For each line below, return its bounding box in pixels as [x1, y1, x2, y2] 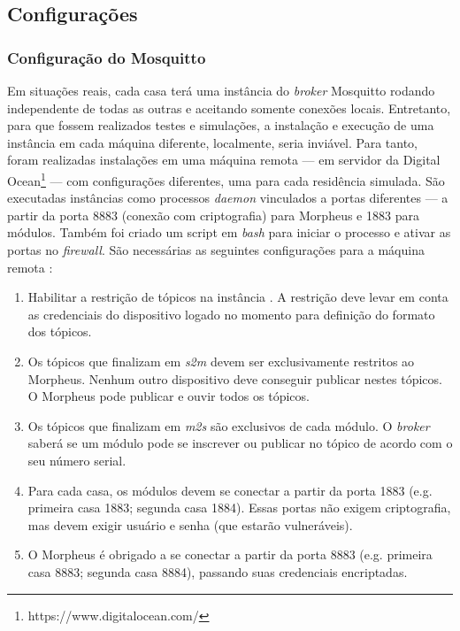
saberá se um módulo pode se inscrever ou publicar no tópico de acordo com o [27, 434, 453, 452]
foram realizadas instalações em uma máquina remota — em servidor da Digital [7, 150, 441, 169]
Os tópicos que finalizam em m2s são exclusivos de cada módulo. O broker [27, 416, 430, 435]
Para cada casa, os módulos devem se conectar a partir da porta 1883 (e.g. [27, 481, 433, 499]
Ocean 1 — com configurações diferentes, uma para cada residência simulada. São [7, 168, 445, 189]
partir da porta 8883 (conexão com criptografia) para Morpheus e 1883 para [7, 205, 419, 224]
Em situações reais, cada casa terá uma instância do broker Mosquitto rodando [7, 81, 435, 99]
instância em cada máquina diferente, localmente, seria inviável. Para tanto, [7, 133, 418, 151]
